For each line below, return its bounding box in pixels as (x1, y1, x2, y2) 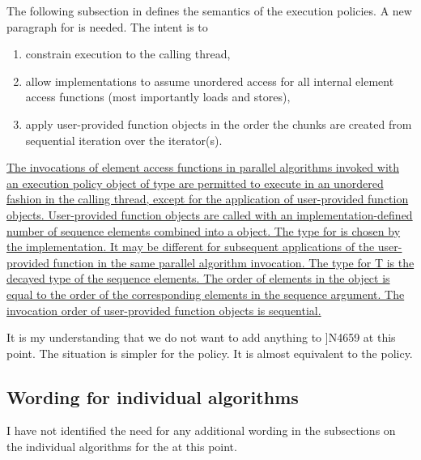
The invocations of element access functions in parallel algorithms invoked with (6, 159, 399, 176)
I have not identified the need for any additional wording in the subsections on (6, 422, 396, 439)
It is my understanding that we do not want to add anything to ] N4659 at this (6, 329, 396, 346)
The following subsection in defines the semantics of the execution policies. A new (6, 2, 412, 19)
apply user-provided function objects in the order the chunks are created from (25, 115, 412, 132)
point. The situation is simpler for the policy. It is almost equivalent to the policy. (6, 344, 413, 361)
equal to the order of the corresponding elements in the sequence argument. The (6, 285, 405, 302)
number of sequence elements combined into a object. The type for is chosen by (6, 222, 401, 239)
